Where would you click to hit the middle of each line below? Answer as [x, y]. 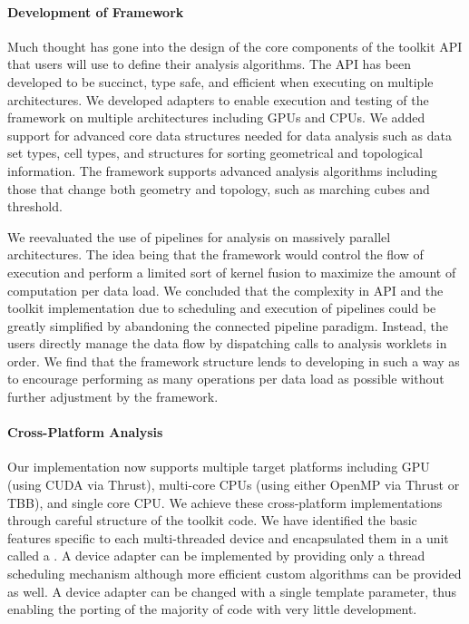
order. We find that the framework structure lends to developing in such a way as [234, 361]
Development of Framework [96, 11]
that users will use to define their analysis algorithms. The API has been [209, 64]
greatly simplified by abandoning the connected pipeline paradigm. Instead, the [228, 325]
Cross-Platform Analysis [85, 432]
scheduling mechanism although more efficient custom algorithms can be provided [234, 574]
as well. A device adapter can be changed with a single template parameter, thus [232, 591]
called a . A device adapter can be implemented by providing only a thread [216, 556]
